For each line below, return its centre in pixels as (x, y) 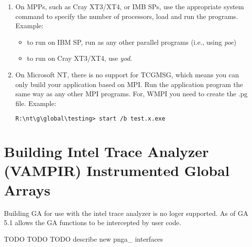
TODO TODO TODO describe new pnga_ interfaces (84, 238)
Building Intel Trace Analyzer (106, 151)
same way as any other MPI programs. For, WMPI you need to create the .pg (131, 94)
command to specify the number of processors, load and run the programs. (126, 16)
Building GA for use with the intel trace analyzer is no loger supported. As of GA (126, 213)
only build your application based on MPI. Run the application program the (129, 84)
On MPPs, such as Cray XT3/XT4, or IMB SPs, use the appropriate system (130, 6)
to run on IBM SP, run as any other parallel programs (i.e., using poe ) (132, 42)
